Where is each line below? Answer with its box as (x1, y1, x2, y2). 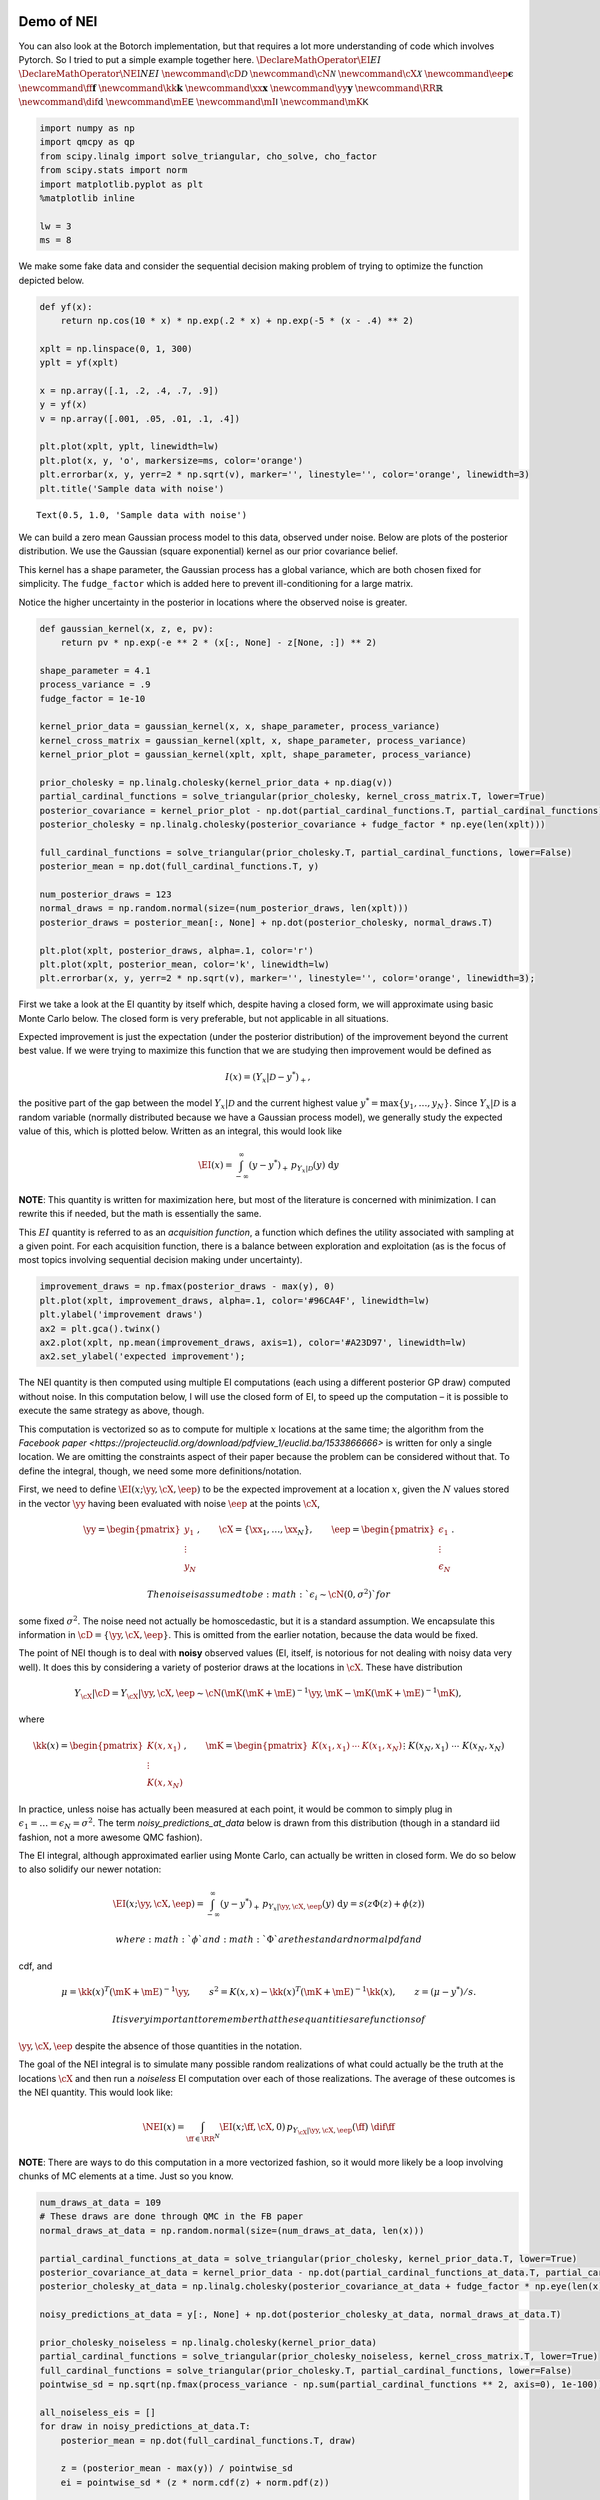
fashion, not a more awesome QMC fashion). (18, 1831, 203, 1843)
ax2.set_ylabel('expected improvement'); (39, 1351, 246, 1362)
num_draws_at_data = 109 (39, 2196, 162, 2208)
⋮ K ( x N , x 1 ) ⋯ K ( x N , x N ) (402, 1740, 505, 1754)
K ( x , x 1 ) (146, 1740, 182, 1754)
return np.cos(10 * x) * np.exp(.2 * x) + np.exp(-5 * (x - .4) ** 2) (60, 315, 415, 326)
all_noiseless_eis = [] (39, 2406, 157, 2418)
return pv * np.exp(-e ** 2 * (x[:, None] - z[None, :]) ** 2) (60, 636, 378, 648)
